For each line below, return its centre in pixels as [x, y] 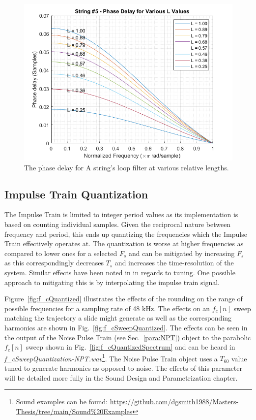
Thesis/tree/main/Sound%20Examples [74, 411]
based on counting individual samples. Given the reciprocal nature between [118, 224]
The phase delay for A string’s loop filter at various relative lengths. [127, 167]
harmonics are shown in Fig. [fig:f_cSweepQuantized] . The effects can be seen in [126, 327]
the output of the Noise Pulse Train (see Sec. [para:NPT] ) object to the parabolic [128, 337]
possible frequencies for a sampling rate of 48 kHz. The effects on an [107, 308]
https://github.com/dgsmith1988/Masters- [174, 402]
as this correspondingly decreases [54, 263]
